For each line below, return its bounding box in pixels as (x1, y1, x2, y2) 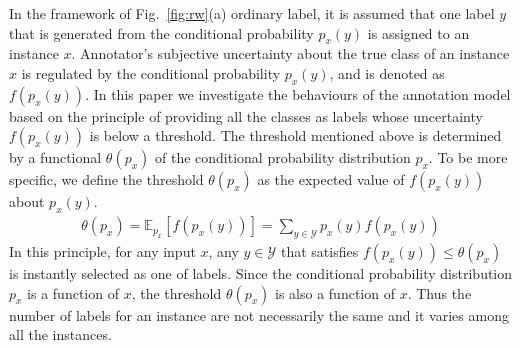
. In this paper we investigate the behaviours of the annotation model (85, 83, 511, 104)
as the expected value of (257, 169, 405, 190)
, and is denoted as (329, 62, 445, 83)
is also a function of (275, 282, 395, 303)
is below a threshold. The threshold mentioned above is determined (89, 125, 502, 146)
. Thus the (407, 282, 472, 303)
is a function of (27, 282, 119, 303)
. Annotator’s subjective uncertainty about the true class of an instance (71, 43, 510, 64)
